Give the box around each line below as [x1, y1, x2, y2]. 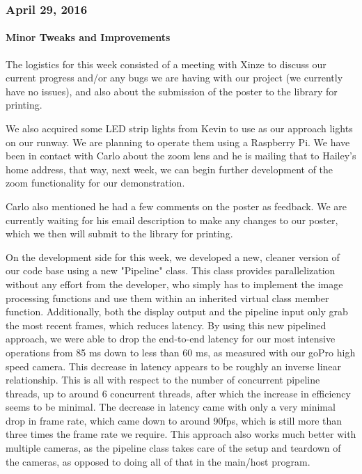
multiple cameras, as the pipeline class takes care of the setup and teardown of [6, 441, 341, 455]
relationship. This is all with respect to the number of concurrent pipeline [6, 372, 320, 387]
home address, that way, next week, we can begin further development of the [6, 161, 333, 176]
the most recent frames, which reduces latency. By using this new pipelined [6, 317, 326, 332]
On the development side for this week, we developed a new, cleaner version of [6, 249, 340, 264]
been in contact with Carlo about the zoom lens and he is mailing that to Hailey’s [6, 148, 356, 163]
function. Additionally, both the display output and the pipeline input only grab [6, 304, 348, 319]
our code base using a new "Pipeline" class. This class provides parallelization [6, 263, 336, 278]
